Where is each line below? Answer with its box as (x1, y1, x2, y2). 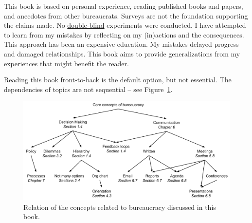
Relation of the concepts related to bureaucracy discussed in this (23, 202, 216, 212)
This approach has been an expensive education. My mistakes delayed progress (4, 39, 239, 49)
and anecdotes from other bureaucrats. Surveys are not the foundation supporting (4, 10, 248, 20)
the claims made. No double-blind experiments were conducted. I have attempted (4, 20, 246, 30)
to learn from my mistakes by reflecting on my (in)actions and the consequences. (4, 29, 244, 39)
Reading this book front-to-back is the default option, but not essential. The (4, 74, 232, 85)
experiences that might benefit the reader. (4, 58, 129, 68)
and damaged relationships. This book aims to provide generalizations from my (4, 48, 240, 58)
